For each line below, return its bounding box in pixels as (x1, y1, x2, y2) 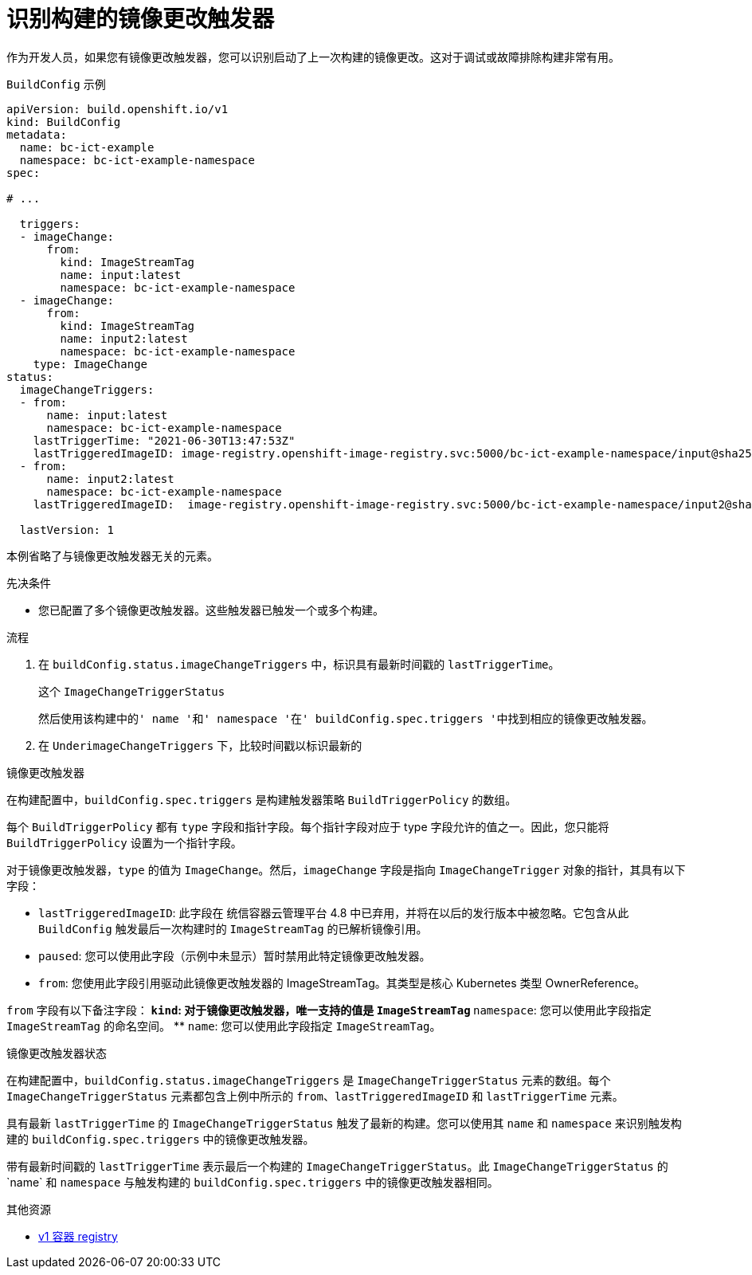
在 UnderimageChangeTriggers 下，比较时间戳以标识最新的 (38, 738, 362, 752)
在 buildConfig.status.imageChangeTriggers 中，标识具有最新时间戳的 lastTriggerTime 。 (38, 657, 560, 671)
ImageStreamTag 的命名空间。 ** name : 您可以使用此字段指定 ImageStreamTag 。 (6, 1018, 441, 1033)
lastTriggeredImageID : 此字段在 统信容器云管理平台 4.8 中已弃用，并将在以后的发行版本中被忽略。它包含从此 (38, 905, 629, 920)
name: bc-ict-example (19, 140, 155, 154)
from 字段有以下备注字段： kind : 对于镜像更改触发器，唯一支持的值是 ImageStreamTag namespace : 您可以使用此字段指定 (6, 1002, 652, 1017)
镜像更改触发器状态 (6, 1045, 107, 1060)
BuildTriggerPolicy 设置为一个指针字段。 (6, 835, 242, 849)
